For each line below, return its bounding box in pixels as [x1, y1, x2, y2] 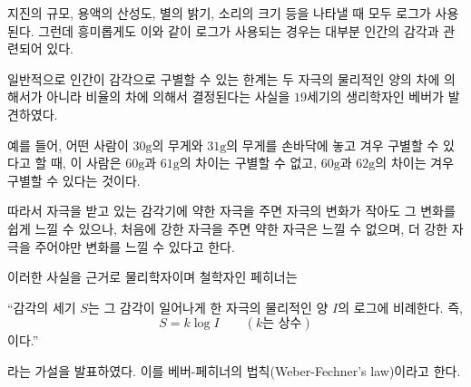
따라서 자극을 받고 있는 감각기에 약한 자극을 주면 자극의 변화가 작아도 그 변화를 [7, 201, 456, 220]
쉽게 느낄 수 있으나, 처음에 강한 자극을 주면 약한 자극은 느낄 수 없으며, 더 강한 [7, 218, 448, 237]
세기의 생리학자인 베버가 [307, 87, 445, 106]
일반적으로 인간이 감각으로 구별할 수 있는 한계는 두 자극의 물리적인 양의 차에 [7, 69, 440, 88]
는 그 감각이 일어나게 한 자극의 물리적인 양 [87, 297, 329, 316]
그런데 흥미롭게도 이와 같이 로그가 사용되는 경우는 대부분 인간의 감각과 [38, 21, 439, 40]
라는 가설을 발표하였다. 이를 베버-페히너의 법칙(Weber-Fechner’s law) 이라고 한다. [7, 361, 461, 380]
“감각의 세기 [7, 297, 76, 316]
